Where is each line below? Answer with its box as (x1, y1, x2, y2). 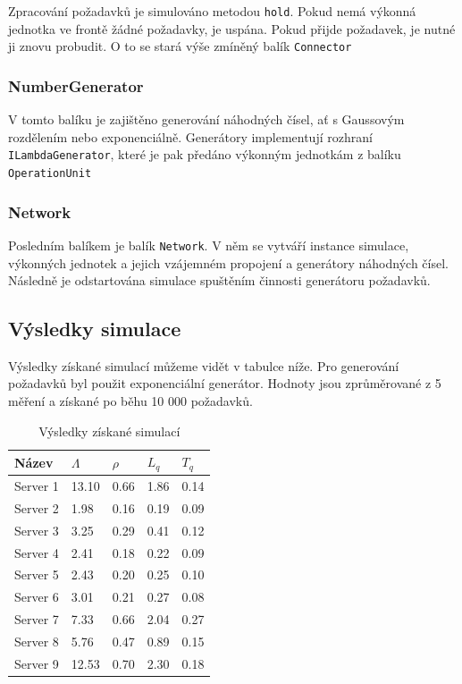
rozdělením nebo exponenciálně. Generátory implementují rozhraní (8, 127, 373, 146)
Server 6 (14, 587, 59, 606)
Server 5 (14, 565, 59, 584)
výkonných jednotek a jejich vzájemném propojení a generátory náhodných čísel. (8, 253, 449, 272)
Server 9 (14, 654, 59, 672)
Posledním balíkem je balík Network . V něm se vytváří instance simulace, (8, 235, 409, 254)
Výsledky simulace (8, 315, 181, 342)
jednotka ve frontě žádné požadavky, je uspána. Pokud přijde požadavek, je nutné (8, 19, 456, 38)
